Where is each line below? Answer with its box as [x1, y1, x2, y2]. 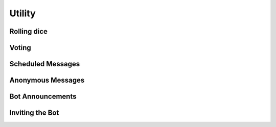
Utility [9, 8, 36, 19]
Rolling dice [9, 27, 48, 36]
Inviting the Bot [9, 109, 59, 117]
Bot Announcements [9, 92, 77, 101]
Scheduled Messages [9, 60, 80, 68]
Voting [9, 43, 31, 52]
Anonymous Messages [9, 76, 85, 85]
